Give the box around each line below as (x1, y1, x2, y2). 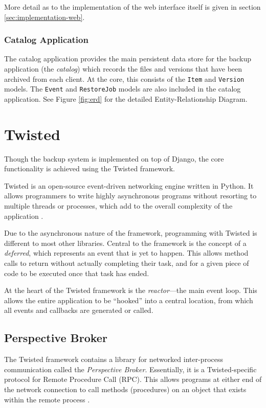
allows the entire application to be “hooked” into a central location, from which (4, 294, 253, 305)
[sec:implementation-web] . (4, 11, 85, 22)
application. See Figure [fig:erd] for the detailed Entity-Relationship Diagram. (4, 93, 248, 104)
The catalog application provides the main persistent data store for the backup (4, 53, 252, 64)
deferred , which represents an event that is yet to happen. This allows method (4, 247, 249, 258)
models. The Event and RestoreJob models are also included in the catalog (4, 83, 241, 94)
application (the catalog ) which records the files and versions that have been (4, 63, 242, 74)
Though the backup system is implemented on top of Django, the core (4, 153, 224, 164)
